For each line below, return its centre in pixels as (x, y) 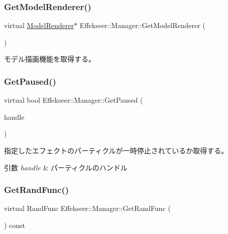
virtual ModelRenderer (39, 25)
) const (15, 225)
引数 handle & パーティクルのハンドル (66, 167)
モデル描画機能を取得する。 (50, 59)
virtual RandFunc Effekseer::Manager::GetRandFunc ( (87, 208)
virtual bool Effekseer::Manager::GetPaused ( (74, 100)
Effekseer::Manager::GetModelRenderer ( (142, 25)
